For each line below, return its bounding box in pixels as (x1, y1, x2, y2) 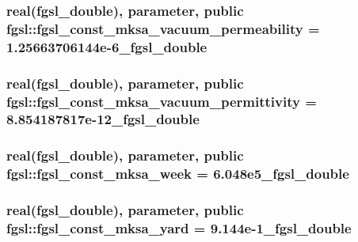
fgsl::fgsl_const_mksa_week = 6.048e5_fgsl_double (6, 164, 349, 183)
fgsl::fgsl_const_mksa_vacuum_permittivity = (6, 91, 317, 111)
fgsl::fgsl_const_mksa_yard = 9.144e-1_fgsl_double (6, 217, 352, 237)
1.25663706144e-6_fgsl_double (6, 36, 208, 56)
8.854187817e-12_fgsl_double (6, 109, 200, 129)
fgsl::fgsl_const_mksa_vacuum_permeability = (6, 18, 320, 38)
